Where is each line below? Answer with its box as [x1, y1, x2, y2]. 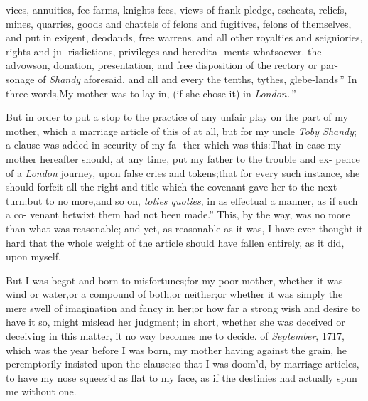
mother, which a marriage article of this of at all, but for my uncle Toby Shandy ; [6, 123, 357, 138]
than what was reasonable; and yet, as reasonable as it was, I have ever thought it [6, 220, 363, 235]
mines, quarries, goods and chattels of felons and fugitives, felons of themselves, [6, 16, 352, 31]
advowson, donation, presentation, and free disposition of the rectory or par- [6, 58, 339, 73]
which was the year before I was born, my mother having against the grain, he [6, 342, 347, 357]
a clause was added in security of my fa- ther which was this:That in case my [6, 137, 342, 152]
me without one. [6, 384, 77, 399]
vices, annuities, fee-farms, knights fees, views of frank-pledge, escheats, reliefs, [6, 2, 347, 16]
